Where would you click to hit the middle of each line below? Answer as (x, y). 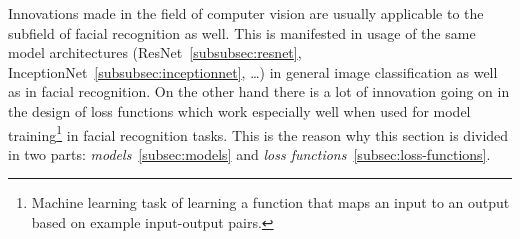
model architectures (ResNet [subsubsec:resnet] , (155, 52)
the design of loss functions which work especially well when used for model (239, 110)
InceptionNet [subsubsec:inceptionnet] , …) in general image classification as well (253, 71)
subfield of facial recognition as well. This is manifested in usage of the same (242, 32)
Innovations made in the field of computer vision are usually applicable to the (246, 13)
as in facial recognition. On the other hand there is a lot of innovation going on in (259, 91)
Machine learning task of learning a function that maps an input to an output (270, 202)
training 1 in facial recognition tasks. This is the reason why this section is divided (258, 133)
